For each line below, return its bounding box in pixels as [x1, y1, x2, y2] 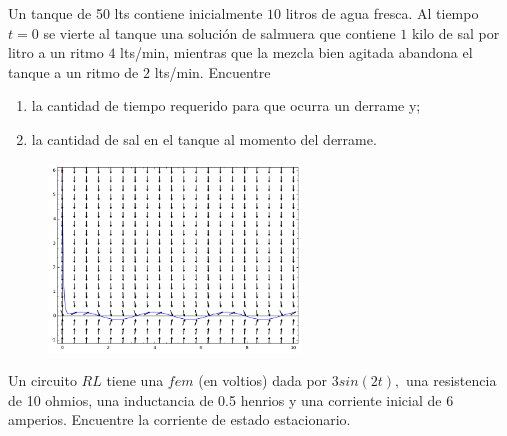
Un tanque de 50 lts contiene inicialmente [8, 3, 263, 23]
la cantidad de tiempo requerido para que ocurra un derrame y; [31, 95, 421, 116]
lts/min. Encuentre [154, 61, 271, 82]
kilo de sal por [411, 22, 500, 43]
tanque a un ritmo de [8, 61, 139, 82]
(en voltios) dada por [198, 370, 328, 391]
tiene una [106, 370, 164, 391]
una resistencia [405, 370, 497, 391]
